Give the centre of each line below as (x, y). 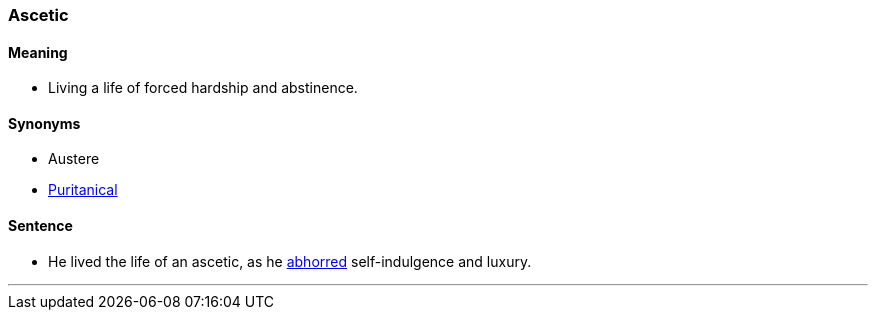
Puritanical (83, 190)
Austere (74, 159)
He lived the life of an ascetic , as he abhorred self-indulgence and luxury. (290, 261)
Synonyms (44, 123)
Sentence (40, 226)
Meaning (38, 52)
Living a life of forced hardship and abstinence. (203, 88)
